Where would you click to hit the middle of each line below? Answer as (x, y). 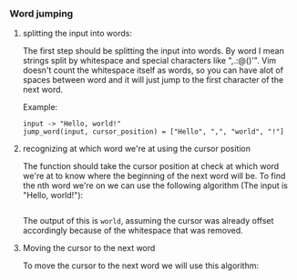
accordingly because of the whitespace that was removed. (133, 231)
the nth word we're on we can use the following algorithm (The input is (155, 185)
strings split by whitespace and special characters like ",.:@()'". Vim (149, 61)
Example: (40, 107)
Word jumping (41, 14)
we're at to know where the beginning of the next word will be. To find (154, 176)
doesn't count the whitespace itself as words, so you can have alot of (153, 70)
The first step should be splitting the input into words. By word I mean (153, 51)
